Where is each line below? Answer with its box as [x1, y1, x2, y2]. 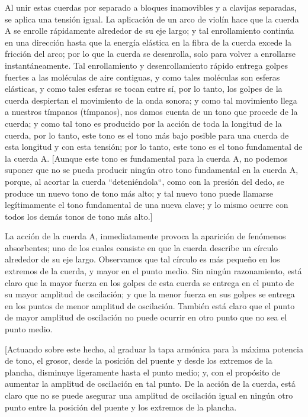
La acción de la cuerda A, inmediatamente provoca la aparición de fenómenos [5, 230, 286, 242]
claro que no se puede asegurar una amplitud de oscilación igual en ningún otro [5, 389, 293, 401]
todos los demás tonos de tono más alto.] [5, 210, 153, 222]
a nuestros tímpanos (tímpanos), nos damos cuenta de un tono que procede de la [5, 105, 298, 118]
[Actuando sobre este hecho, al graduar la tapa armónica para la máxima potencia [5, 342, 303, 355]
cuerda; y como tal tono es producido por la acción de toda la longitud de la [5, 117, 282, 129]
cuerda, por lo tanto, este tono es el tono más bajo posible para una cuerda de [5, 129, 289, 141]
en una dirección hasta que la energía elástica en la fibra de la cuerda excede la [5, 36, 292, 48]
